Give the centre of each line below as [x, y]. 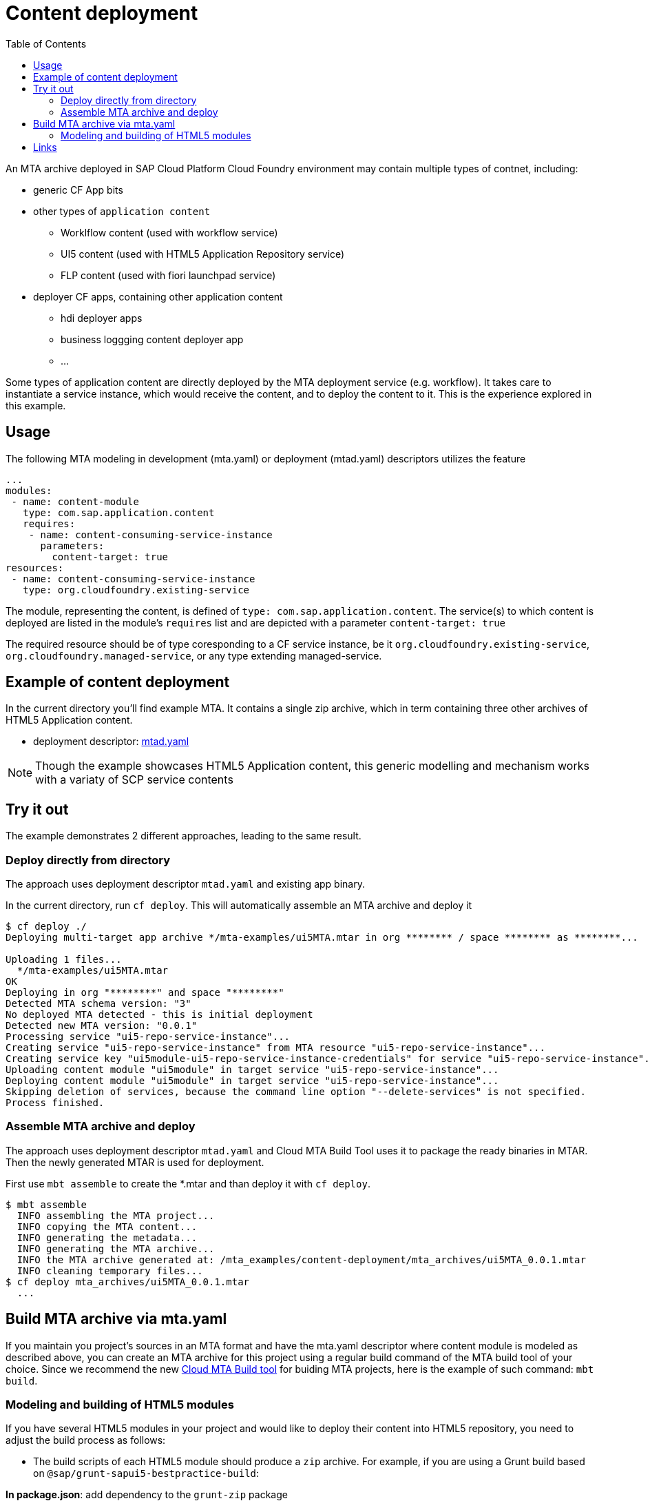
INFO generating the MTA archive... [116, 1248]
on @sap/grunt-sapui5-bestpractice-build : [146, 1473]
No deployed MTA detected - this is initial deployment [159, 1015]
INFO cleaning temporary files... [110, 1270]
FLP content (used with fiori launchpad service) [168, 275]
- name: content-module [75, 501]
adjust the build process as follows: [86, 1440]
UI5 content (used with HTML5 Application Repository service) [203, 254]
